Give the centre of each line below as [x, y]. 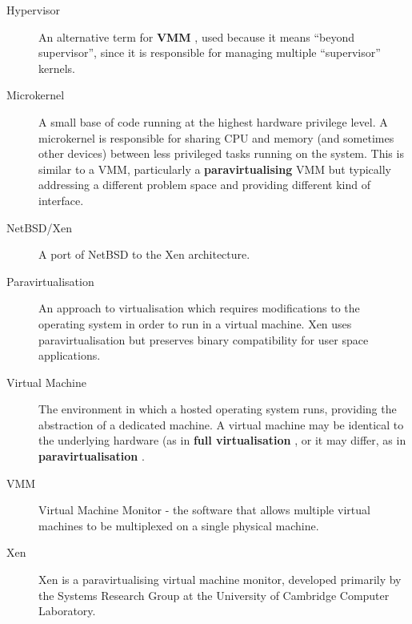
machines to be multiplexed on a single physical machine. [179, 525]
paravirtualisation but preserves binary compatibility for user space [204, 339]
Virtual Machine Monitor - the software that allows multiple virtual [204, 510]
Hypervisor [34, 10]
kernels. [57, 68]
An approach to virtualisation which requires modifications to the [199, 308]
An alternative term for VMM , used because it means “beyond [197, 36]
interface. [61, 200]
